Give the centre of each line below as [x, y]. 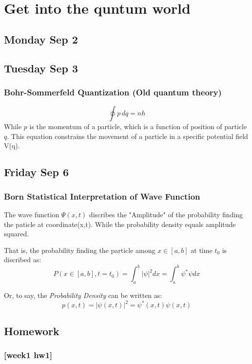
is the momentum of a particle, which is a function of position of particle [138, 126]
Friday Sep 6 [37, 172]
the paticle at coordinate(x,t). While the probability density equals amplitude [120, 224]
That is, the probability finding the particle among [80, 250]
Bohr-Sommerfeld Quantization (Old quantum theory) [113, 92]
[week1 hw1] [28, 355]
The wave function [32, 214]
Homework [32, 330]
